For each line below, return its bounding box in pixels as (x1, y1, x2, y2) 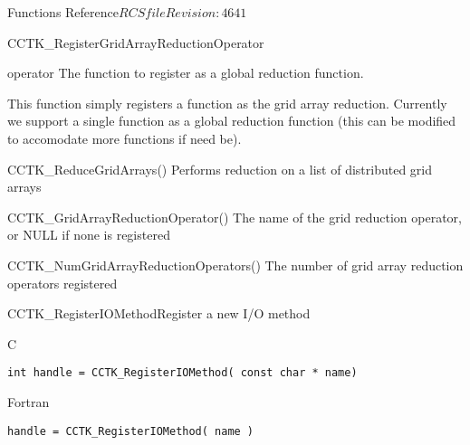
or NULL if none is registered (7, 225, 170, 244)
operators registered (7, 273, 118, 292)
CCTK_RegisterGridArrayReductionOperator (7, 33, 264, 52)
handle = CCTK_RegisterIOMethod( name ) (7, 424, 254, 438)
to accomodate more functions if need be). (7, 128, 242, 147)
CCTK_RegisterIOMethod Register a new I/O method (7, 304, 311, 323)
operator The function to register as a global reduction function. (7, 63, 364, 82)
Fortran (7, 392, 50, 411)
